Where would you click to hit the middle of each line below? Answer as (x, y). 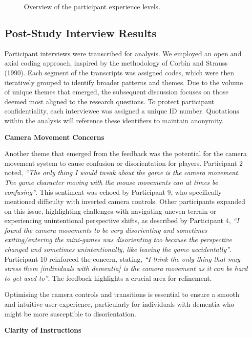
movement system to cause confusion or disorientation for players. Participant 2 (124, 163)
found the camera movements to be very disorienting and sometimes (106, 230)
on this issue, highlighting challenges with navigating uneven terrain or (110, 211)
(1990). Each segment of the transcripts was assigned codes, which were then (119, 72)
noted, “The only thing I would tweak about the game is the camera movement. (122, 172)
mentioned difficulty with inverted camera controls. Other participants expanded (125, 201)
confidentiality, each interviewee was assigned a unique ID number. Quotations (122, 111)
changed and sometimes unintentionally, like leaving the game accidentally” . (118, 249)
